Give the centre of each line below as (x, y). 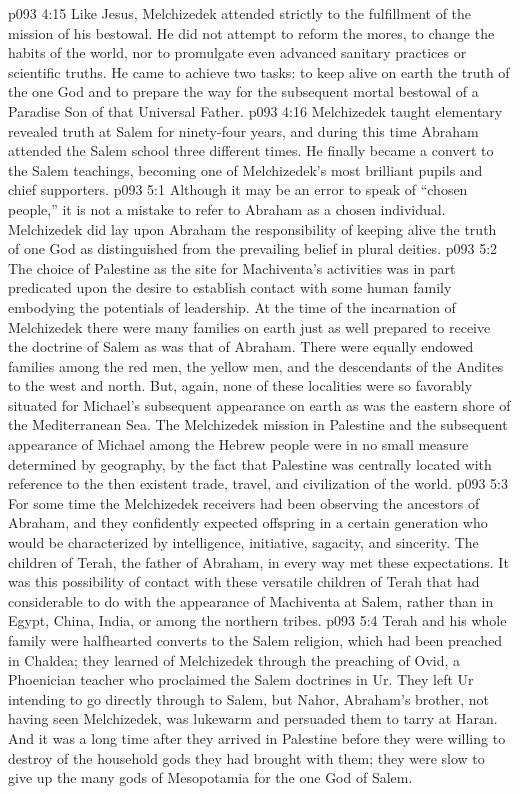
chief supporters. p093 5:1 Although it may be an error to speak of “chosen (238, 189)
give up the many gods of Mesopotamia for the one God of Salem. (210, 777)
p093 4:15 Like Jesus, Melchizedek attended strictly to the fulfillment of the (240, 13)
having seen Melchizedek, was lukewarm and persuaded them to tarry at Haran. (253, 718)
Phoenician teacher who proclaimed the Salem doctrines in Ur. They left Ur (241, 679)
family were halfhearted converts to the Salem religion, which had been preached (255, 640)
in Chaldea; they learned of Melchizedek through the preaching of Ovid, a (234, 659)
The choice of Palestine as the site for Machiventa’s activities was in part (232, 267)
